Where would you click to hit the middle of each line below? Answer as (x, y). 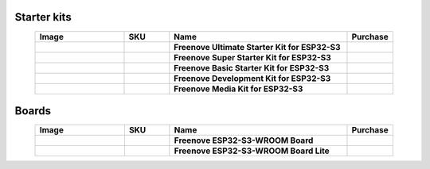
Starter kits (43, 17)
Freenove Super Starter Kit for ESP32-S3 (253, 57)
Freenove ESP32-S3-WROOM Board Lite (252, 151)
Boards (33, 111)
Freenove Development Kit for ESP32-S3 (252, 78)
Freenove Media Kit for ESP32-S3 (238, 89)
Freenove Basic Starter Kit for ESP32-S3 (252, 67)
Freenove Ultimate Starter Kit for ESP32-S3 (258, 47)
